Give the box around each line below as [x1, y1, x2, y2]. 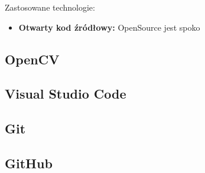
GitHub [5, 154, 53, 172]
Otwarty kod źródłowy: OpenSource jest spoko [18, 21, 200, 33]
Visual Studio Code [5, 84, 126, 103]
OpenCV [5, 50, 60, 68]
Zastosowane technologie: [5, 1, 95, 13]
